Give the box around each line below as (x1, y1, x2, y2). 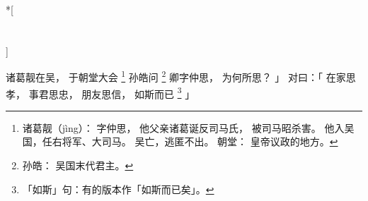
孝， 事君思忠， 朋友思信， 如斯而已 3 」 (6, 84, 195, 101)
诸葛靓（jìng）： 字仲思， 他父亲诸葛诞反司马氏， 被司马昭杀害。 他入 (22, 120, 345, 135)
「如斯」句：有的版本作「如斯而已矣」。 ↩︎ (22, 181, 214, 196)
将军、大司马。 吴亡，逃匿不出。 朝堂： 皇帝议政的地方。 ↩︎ (62, 134, 338, 149)
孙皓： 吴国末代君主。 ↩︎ (22, 158, 134, 173)
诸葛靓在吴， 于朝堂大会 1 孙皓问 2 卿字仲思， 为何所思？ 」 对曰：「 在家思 (6, 68, 356, 85)
